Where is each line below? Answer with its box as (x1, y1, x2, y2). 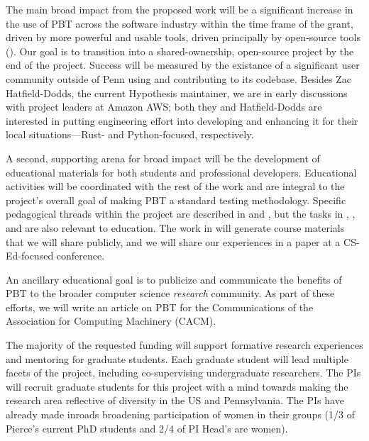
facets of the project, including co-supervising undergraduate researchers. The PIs (6, 365, 361, 380)
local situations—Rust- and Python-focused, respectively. (6, 127, 254, 142)
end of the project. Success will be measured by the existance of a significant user (6, 57, 360, 72)
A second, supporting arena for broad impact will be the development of (6, 150, 320, 165)
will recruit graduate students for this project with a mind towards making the (6, 379, 348, 393)
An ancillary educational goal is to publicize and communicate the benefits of (6, 272, 342, 286)
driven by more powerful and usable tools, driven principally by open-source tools (6, 30, 360, 45)
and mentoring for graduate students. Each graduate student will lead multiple (6, 351, 348, 366)
